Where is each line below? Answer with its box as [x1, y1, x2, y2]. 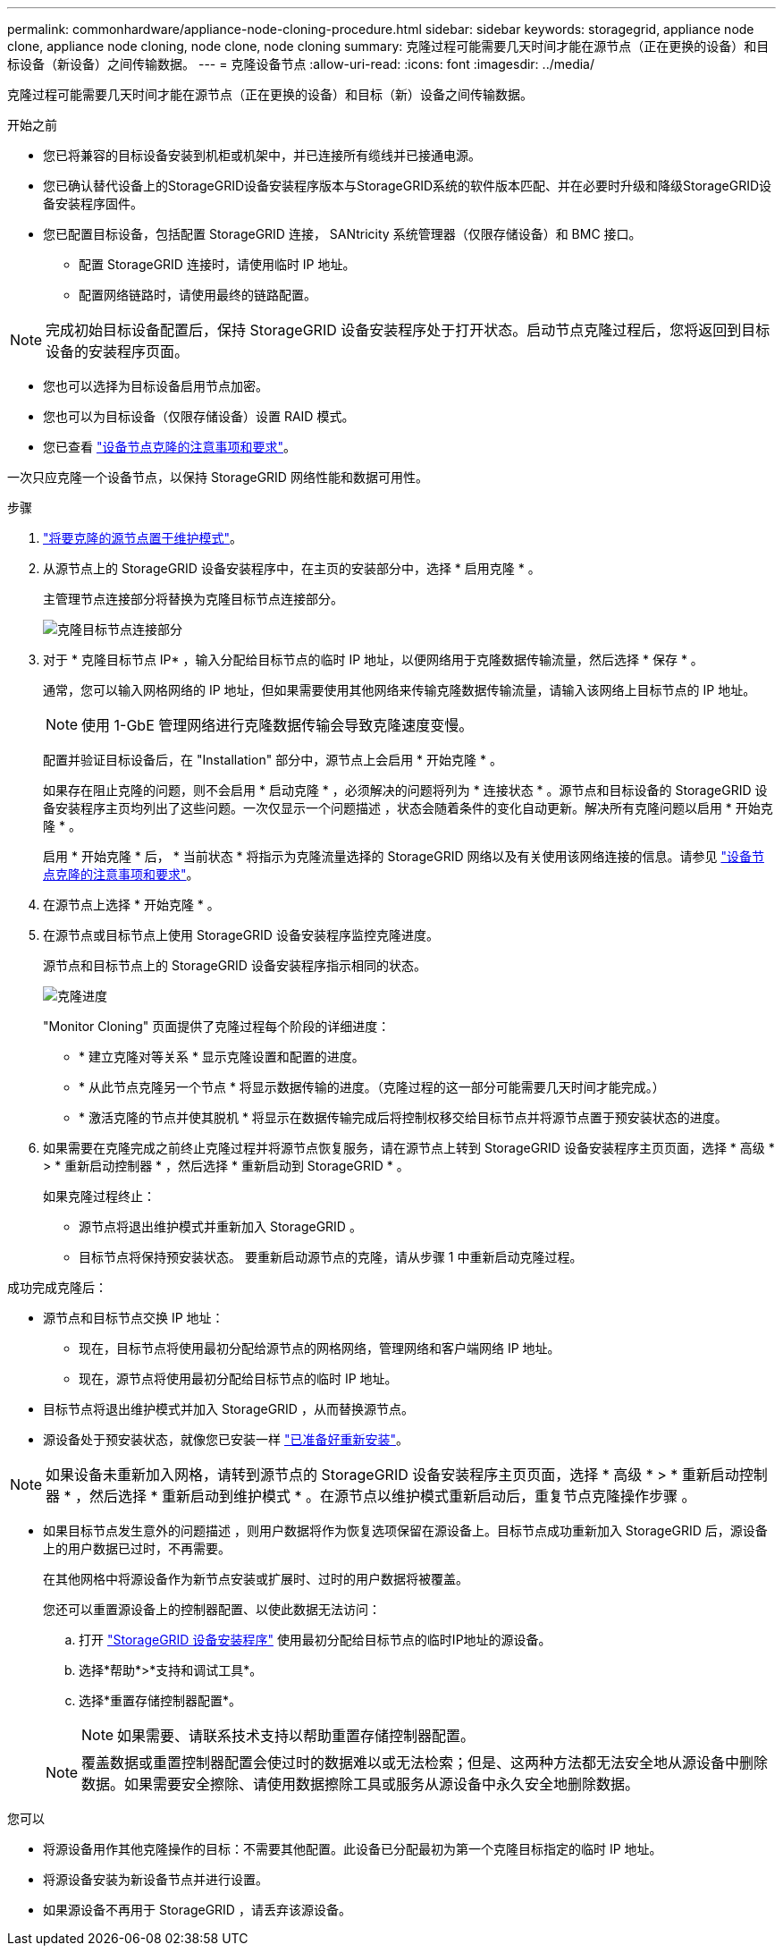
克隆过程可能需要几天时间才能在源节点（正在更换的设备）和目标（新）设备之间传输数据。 [7, 87, 533, 102]
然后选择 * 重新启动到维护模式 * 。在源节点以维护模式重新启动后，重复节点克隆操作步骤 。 [89, 1487, 696, 1505]
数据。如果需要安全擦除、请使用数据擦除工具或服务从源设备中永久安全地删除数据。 [81, 1775, 640, 1793]
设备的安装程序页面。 [46, 342, 189, 360]
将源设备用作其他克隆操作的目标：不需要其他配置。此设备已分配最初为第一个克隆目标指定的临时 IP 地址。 [43, 1841, 662, 1856]
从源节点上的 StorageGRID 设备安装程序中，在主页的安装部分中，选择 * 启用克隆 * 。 [43, 561, 541, 576]
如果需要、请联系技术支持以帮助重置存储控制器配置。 [117, 1727, 476, 1745]
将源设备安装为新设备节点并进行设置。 [43, 1872, 268, 1887]
